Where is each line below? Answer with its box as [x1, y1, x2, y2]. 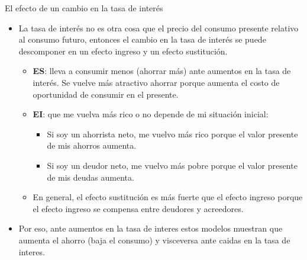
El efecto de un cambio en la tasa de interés [5, 2, 163, 14]
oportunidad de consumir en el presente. [33, 88, 179, 100]
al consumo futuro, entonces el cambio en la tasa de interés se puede [18, 33, 266, 46]
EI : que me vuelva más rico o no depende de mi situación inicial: [33, 108, 269, 120]
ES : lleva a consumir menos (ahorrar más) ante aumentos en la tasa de [33, 65, 291, 77]
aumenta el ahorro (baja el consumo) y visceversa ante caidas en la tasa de [18, 233, 290, 246]
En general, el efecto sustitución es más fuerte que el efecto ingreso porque [33, 191, 303, 203]
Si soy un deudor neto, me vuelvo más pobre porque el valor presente [47, 159, 298, 171]
